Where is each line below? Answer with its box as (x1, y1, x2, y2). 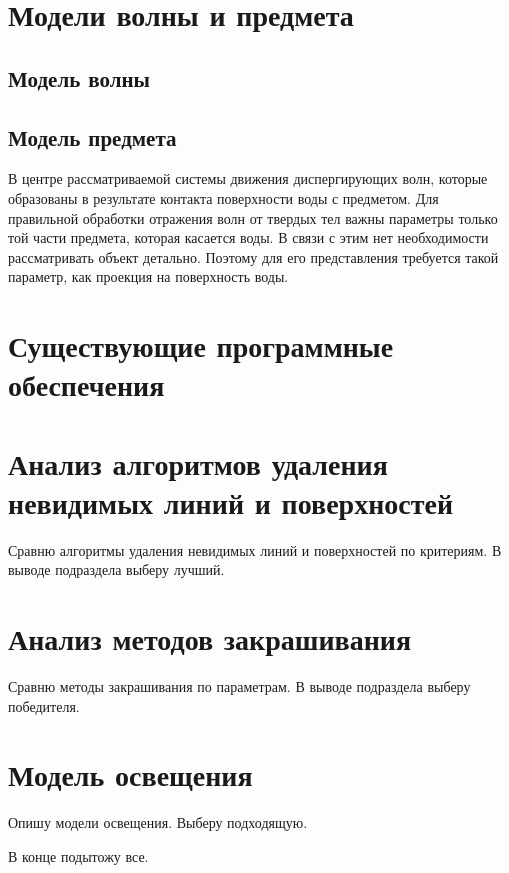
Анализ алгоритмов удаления (8, 442, 388, 483)
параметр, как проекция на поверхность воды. (8, 266, 289, 287)
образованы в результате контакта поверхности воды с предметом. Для (8, 187, 439, 208)
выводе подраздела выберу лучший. (8, 559, 225, 580)
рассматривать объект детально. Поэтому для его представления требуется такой (8, 246, 499, 267)
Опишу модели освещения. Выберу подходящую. (8, 812, 308, 833)
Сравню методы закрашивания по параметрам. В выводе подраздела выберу (8, 676, 471, 697)
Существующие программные (8, 325, 394, 366)
